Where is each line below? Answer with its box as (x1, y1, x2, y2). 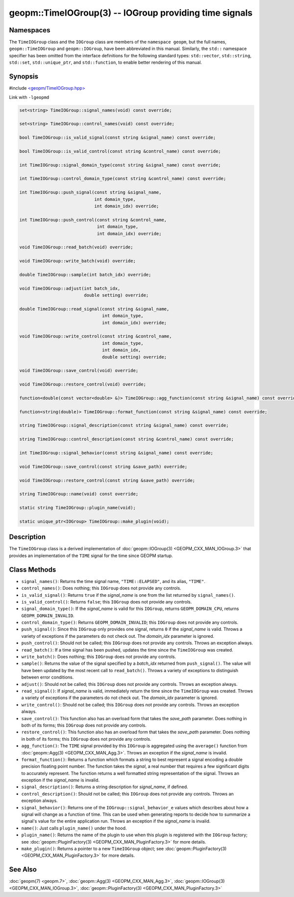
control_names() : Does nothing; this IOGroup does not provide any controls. (21, 585, 181, 591)
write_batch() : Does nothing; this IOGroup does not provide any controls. (21, 654, 176, 660)
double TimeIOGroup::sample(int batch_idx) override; (19, 272, 151, 277)
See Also (9, 865, 37, 874)
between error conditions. (21, 674, 74, 680)
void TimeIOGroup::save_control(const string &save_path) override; (19, 463, 188, 469)
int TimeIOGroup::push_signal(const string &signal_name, (19, 190, 162, 195)
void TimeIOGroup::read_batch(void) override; (19, 244, 133, 250)
